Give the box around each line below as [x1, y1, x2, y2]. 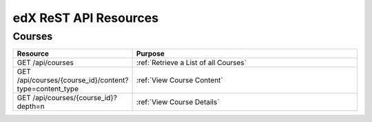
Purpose [136, 49, 165, 58]
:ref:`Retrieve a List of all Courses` [136, 58, 247, 68]
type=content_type [17, 84, 79, 94]
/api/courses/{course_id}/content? [17, 75, 129, 85]
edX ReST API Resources [12, 10, 158, 25]
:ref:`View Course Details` [136, 97, 220, 107]
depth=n [17, 101, 45, 111]
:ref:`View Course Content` [136, 75, 223, 85]
